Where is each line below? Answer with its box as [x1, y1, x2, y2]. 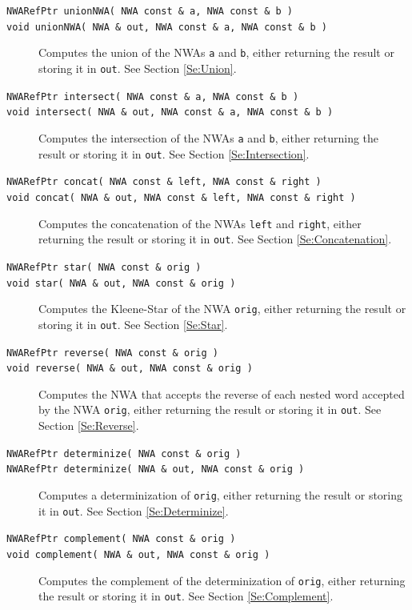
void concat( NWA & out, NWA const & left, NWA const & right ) [6, 191, 356, 203]
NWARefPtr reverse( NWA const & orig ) [6, 347, 218, 359]
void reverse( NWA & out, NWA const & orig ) [6, 363, 253, 375]
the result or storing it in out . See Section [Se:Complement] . [38, 588, 334, 604]
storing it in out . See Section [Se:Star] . [38, 315, 228, 332]
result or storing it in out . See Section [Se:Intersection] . [38, 145, 310, 162]
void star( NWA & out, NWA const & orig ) [6, 277, 236, 289]
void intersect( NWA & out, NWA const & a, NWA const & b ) [6, 106, 334, 118]
